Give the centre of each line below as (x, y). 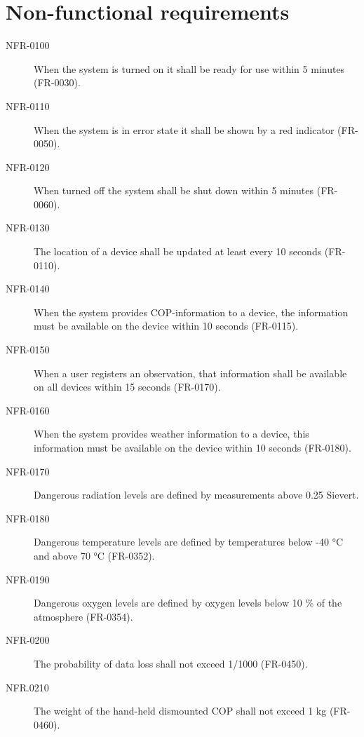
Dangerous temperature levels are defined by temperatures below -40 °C (189, 542)
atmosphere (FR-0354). (83, 616)
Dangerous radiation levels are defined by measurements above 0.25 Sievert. (196, 495)
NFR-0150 (28, 350)
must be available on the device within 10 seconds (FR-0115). (166, 326)
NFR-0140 (28, 289)
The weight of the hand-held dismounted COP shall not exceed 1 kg (180, 711)
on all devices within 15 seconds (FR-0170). (127, 387)
